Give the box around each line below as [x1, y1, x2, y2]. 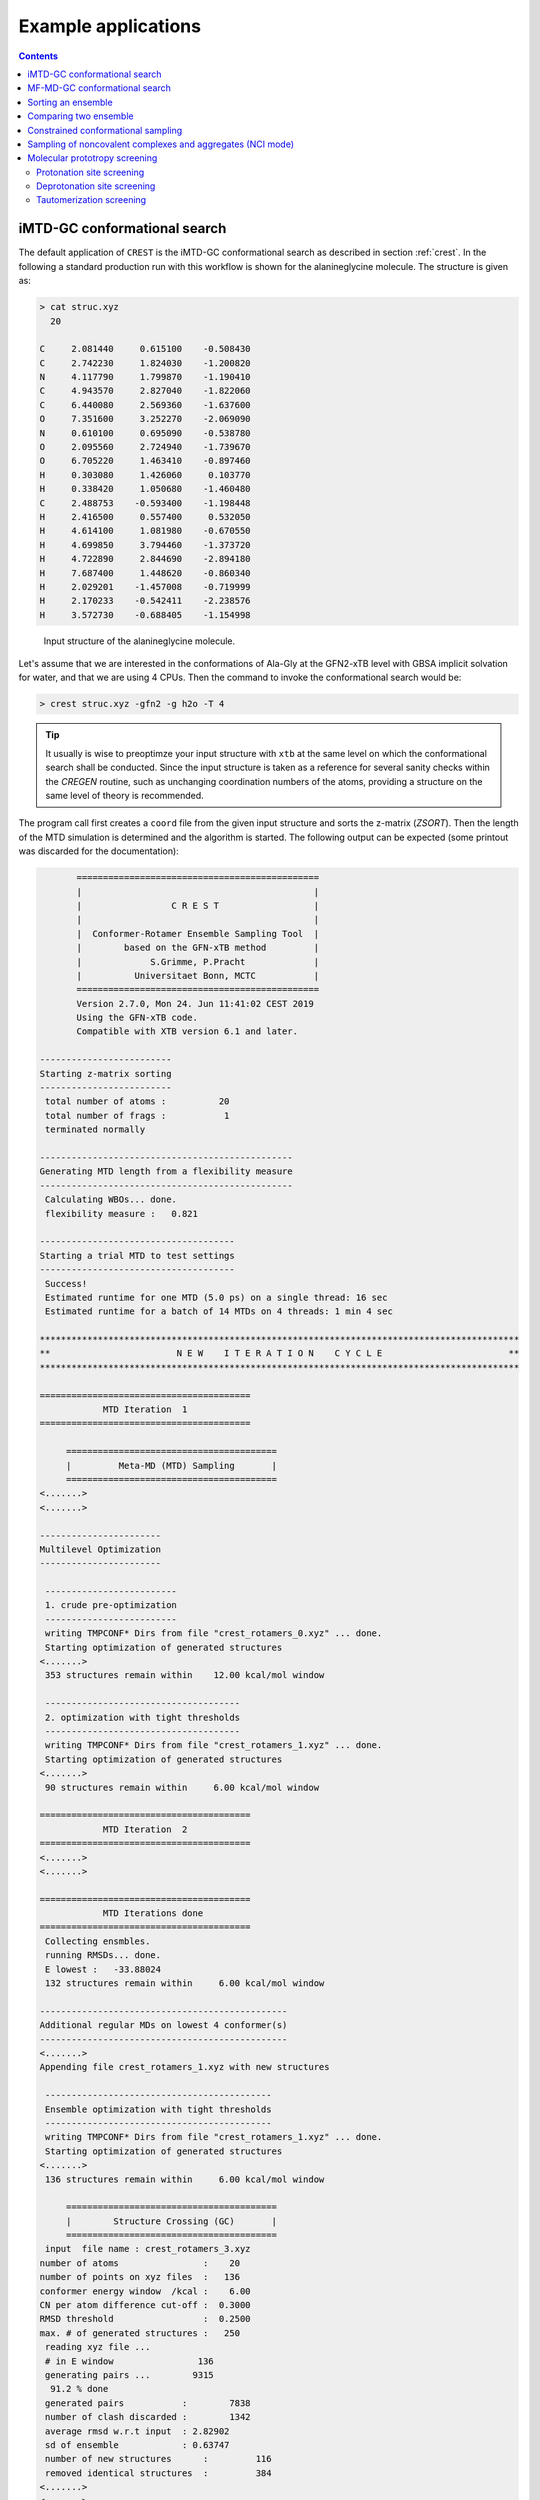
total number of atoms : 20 [45, 1096, 230, 1107]
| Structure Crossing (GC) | [65, 2215, 277, 2227]
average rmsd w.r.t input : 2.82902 [45, 2425, 230, 2437]
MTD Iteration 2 [102, 1823, 188, 1835]
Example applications [18, 15, 202, 37]
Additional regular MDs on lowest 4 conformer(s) [39, 2020, 288, 2031]
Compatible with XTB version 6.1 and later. [76, 1026, 299, 1037]
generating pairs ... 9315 [45, 2369, 214, 2380]
